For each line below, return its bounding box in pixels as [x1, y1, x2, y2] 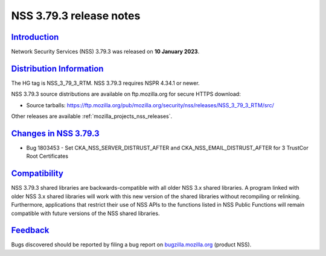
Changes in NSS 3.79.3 [11, 128, 100, 139]
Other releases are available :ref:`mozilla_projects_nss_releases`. [11, 113, 173, 120]
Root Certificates [26, 152, 69, 160]
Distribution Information [11, 63, 104, 73]
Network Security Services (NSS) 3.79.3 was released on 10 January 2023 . [11, 48, 200, 55]
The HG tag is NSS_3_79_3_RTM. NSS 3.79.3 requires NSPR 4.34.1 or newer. [11, 79, 200, 87]
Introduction [11, 32, 59, 42]
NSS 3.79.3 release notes [11, 9, 141, 22]
